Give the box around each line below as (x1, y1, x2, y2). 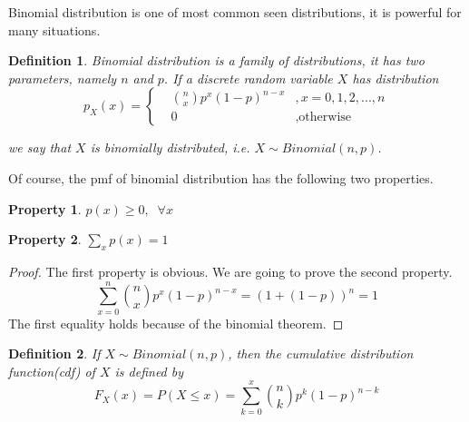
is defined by (114, 361, 184, 380)
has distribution (352, 68, 439, 87)
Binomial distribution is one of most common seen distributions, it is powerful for (8, 3, 462, 21)
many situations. (8, 20, 101, 39)
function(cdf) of (8, 361, 95, 380)
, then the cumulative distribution (228, 344, 414, 363)
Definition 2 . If (8, 344, 101, 363)
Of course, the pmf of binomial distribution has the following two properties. (8, 168, 434, 187)
